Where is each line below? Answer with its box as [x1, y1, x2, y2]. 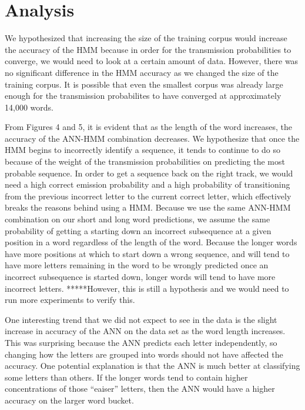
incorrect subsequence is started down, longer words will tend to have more [5, 271, 276, 282]
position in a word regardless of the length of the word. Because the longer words [5, 236, 297, 248]
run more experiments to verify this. [5, 294, 135, 306]
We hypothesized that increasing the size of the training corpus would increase [5, 32, 287, 44]
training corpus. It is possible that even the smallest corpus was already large [5, 78, 283, 90]
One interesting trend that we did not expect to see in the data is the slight [5, 313, 277, 325]
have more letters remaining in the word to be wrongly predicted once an [5, 259, 269, 271]
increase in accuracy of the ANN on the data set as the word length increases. [5, 325, 286, 337]
